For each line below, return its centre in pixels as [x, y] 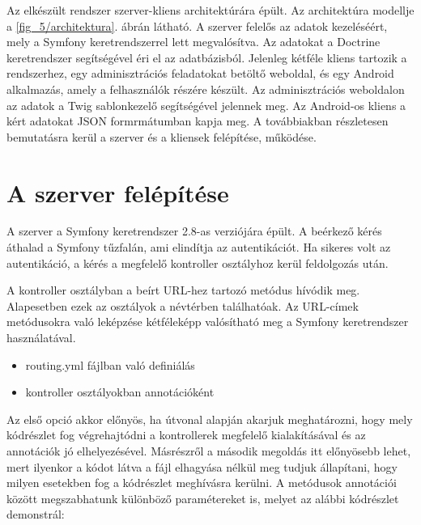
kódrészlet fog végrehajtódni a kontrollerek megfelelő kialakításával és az [186, 435]
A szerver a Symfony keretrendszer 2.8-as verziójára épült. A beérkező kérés [194, 231]
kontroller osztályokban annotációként [120, 392]
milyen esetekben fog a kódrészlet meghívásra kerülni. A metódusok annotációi [202, 483]
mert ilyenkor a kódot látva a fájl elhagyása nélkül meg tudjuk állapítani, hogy [202, 466]
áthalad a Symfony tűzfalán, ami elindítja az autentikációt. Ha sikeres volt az [199, 247]
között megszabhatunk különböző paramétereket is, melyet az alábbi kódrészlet [203, 498]
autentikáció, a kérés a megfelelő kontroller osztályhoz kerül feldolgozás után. [198, 262]
